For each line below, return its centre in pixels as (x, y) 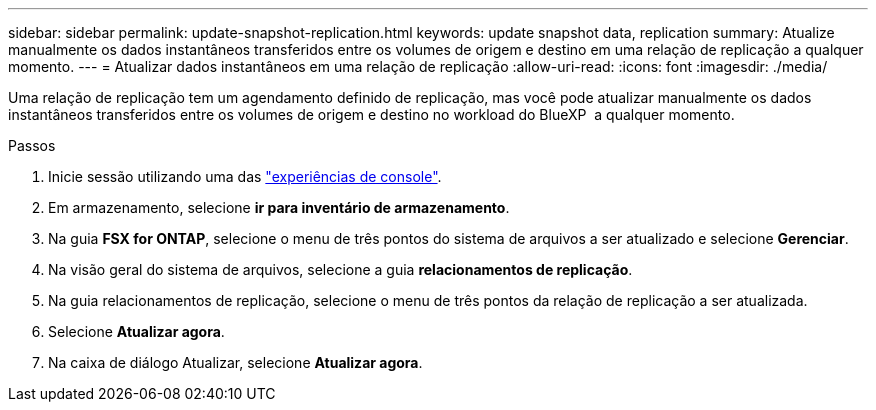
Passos (32, 145)
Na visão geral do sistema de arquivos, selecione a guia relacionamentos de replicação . (340, 269)
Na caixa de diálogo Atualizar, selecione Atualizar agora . (235, 362)
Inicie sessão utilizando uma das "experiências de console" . (245, 176)
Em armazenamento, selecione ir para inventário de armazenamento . (279, 207)
